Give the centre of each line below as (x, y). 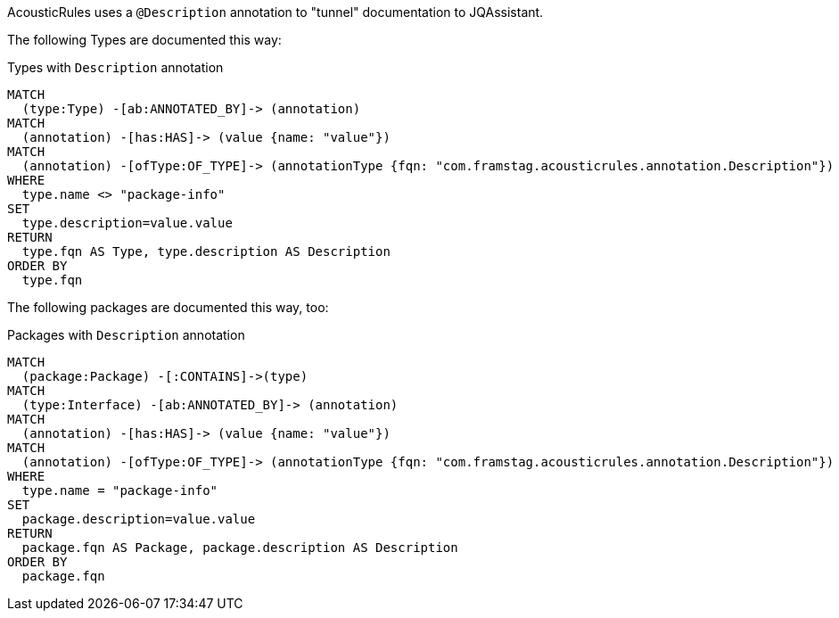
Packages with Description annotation (126, 335)
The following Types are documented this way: (144, 40)
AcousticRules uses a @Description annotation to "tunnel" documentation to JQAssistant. (276, 12)
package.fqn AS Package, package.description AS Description (240, 548)
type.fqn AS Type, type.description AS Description (206, 251)
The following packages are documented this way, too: (168, 307)
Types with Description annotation (115, 67)
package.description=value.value (139, 519)
